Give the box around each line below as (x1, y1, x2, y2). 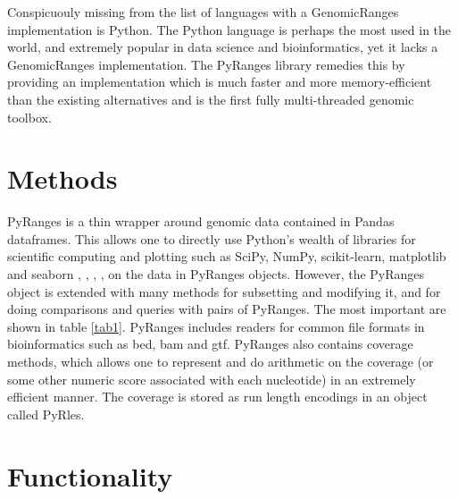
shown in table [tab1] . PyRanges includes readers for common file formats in (7, 317, 425, 335)
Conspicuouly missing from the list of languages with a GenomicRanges (7, 3, 399, 21)
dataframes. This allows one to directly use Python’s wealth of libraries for (7, 229, 416, 248)
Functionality (7, 457, 173, 494)
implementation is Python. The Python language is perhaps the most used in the (7, 20, 452, 38)
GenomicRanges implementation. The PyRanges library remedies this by (7, 55, 405, 73)
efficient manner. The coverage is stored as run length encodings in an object (7, 387, 428, 406)
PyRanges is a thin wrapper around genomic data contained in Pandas (7, 212, 395, 231)
